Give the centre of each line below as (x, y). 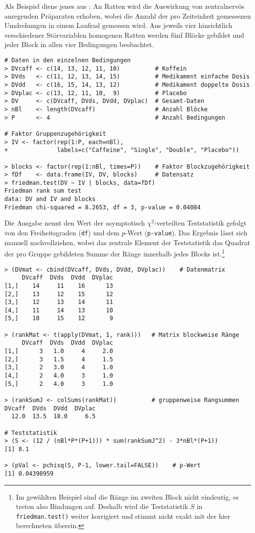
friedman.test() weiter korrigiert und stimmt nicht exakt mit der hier (123, 516)
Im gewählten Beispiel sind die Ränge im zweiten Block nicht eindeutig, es (127, 496)
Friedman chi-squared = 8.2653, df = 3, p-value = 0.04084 (103, 207)
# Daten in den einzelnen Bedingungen (68, 60)
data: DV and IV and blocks (50, 199)
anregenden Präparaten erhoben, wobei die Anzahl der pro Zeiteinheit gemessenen (128, 15)
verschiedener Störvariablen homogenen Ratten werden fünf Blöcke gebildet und (124, 35)
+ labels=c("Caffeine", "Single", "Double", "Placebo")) (122, 150)
